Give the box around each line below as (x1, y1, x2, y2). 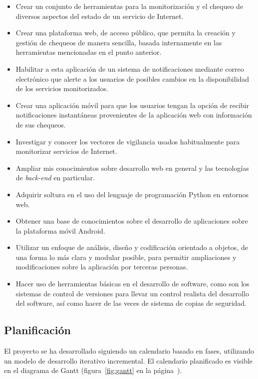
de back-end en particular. (15, 172, 95, 183)
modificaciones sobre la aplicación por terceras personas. (15, 261, 188, 272)
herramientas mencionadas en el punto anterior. (15, 47, 162, 57)
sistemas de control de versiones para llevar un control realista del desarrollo (15, 288, 249, 298)
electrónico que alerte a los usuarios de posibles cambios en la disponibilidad (15, 73, 250, 84)
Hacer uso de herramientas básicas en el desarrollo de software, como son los (15, 278, 250, 289)
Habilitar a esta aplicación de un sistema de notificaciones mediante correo (15, 63, 244, 74)
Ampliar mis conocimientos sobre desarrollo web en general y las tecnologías (15, 162, 249, 173)
